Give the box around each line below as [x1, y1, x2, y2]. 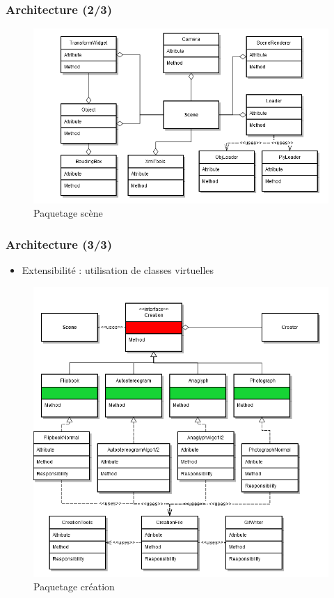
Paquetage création [33, 579, 115, 594]
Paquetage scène [33, 206, 103, 220]
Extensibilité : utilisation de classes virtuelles [22, 263, 214, 277]
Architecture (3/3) [6, 235, 113, 252]
